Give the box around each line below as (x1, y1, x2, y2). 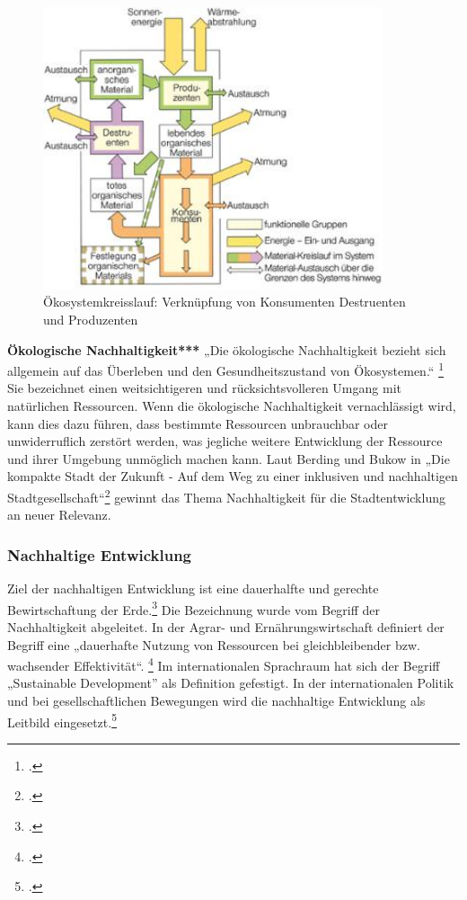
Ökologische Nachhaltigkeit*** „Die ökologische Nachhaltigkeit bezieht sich (7, 340, 446, 359)
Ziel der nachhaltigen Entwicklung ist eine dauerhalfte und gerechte (7, 579, 379, 598)
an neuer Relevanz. (7, 505, 111, 524)
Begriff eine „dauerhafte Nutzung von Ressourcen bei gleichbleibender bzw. (7, 635, 420, 654)
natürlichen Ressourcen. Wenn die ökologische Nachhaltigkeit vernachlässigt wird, (7, 397, 456, 415)
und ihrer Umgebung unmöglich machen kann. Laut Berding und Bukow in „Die (7, 449, 450, 468)
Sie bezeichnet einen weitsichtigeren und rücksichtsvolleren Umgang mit (7, 379, 401, 397)
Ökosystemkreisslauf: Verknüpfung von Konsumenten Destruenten (43, 292, 406, 311)
